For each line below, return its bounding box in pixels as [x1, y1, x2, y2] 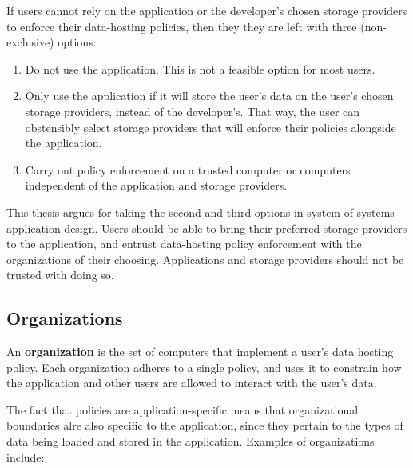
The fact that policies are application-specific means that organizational [6, 401, 359, 418]
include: [6, 448, 45, 465]
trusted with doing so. [6, 266, 114, 283]
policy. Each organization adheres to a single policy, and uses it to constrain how [6, 358, 402, 375]
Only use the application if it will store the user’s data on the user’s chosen [25, 87, 394, 104]
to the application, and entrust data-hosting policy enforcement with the [6, 235, 362, 252]
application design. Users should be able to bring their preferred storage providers [6, 219, 407, 236]
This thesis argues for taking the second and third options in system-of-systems [6, 203, 395, 220]
